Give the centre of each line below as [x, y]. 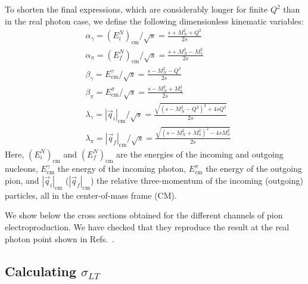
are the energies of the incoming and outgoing [200, 154]
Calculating [41, 271]
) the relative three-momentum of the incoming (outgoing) [197, 180]
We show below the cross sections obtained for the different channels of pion [144, 215]
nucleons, [21, 169]
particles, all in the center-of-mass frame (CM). [91, 195]
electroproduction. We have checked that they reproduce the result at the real [147, 227]
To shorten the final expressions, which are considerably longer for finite [136, 9]
